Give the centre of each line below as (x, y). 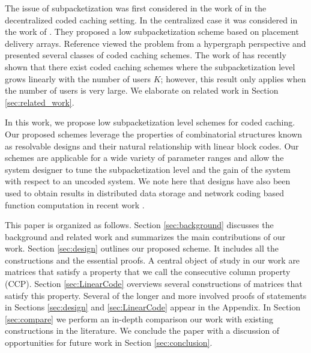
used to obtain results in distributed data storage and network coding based (144, 192)
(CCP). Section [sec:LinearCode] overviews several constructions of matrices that (154, 284)
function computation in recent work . (75, 204)
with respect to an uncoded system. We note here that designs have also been (148, 181)
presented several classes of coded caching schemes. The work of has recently (146, 55)
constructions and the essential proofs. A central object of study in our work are (152, 260)
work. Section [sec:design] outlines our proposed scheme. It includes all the (142, 248)
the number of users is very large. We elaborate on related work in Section (142, 90)
